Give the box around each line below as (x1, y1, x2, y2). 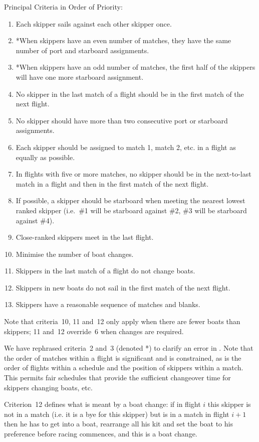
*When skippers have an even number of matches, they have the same (16, 35, 231, 46)
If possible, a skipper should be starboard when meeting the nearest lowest (16, 195, 245, 206)
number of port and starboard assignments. (16, 45, 149, 55)
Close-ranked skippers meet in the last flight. (16, 232, 154, 242)
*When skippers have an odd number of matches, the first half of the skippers (16, 62, 255, 72)
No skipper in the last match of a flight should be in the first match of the (16, 88, 244, 99)
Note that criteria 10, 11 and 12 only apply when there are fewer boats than (4, 316, 240, 327)
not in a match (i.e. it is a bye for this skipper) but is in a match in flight (4, 408, 229, 419)
